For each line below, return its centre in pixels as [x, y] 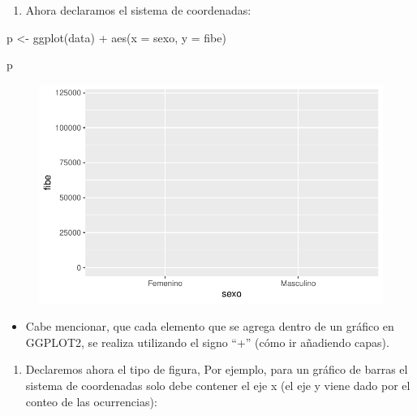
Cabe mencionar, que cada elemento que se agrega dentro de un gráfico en [210, 326]
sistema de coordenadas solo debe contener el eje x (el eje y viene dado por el [218, 385]
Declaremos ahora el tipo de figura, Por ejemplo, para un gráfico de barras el [217, 369]
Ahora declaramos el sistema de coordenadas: [138, 10]
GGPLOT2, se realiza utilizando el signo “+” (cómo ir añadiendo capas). [207, 342]
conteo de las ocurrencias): [91, 401]
